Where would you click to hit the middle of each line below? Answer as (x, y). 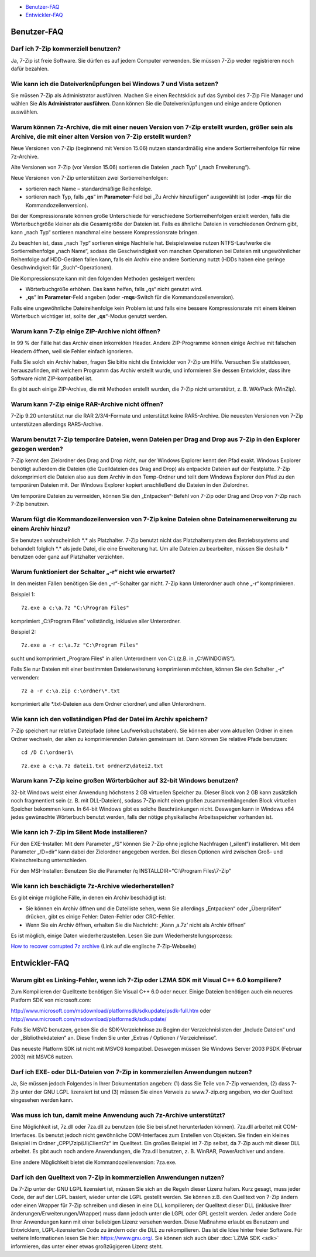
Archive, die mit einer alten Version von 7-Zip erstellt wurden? (101, 136)
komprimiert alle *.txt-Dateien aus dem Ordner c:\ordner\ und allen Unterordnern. (108, 704)
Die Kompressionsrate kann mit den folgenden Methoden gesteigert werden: (103, 278)
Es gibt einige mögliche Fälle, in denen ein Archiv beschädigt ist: (88, 898)
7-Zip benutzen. (30, 504)
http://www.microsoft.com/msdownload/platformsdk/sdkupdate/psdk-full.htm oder (111, 1011)
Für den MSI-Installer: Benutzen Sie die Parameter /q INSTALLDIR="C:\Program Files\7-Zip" (121, 871)
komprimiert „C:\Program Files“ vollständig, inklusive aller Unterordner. (96, 621)
